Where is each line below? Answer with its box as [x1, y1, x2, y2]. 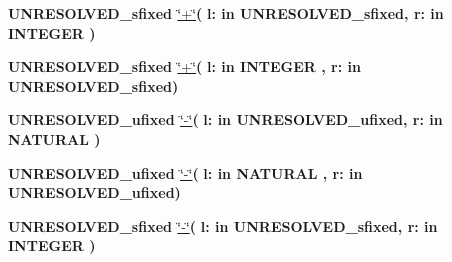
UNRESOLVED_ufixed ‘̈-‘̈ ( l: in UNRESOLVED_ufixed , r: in [8, 109, 443, 130]
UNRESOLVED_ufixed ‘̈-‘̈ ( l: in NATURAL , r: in [8, 162, 363, 183]
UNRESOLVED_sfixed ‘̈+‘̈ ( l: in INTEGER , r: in [8, 56, 361, 77]
